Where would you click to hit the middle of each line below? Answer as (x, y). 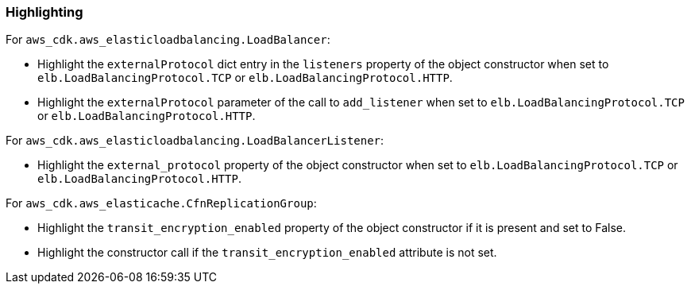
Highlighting (44, 12)
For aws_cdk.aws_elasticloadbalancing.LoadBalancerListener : (195, 141)
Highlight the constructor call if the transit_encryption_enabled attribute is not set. (267, 253)
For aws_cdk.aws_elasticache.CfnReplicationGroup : (161, 203)
